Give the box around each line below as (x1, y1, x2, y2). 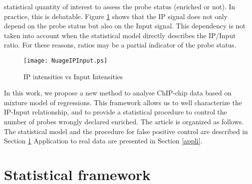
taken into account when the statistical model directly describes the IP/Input (4, 30, 236, 40)
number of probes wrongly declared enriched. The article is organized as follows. (4, 116, 244, 126)
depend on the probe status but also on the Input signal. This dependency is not (4, 21, 246, 31)
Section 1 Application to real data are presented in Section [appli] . (4, 136, 203, 146)
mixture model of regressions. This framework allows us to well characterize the (4, 97, 242, 107)
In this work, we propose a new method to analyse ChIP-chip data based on (4, 88, 232, 98)
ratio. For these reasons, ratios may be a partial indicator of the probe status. (4, 40, 236, 50)
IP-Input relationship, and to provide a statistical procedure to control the (4, 107, 227, 117)
